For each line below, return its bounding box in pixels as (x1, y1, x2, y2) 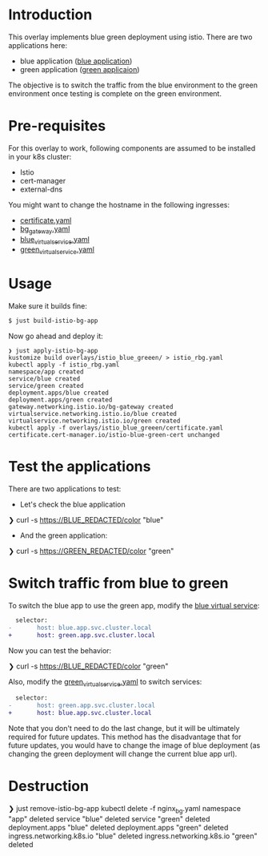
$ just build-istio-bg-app (8, 317, 98, 325)
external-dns (19, 184, 62, 194)
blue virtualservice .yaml (19, 234, 90, 246)
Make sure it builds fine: (8, 301, 88, 311)
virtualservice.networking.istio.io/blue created (8, 410, 178, 418)
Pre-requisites (8, 117, 106, 135)
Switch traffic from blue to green (8, 575, 230, 592)
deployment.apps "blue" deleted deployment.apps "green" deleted (8, 822, 229, 832)
